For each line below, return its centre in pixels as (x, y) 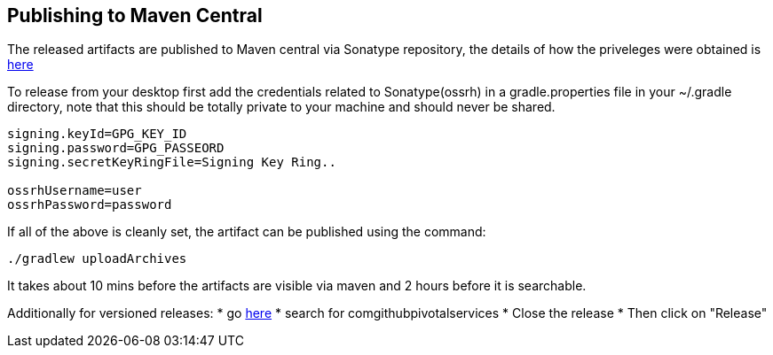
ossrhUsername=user (75, 191)
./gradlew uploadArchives (97, 259)
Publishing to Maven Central (135, 15)
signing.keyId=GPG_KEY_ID (97, 134)
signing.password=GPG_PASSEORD (116, 148)
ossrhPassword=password (90, 205)
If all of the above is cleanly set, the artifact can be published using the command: (247, 232)
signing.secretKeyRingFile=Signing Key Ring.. (172, 162)
